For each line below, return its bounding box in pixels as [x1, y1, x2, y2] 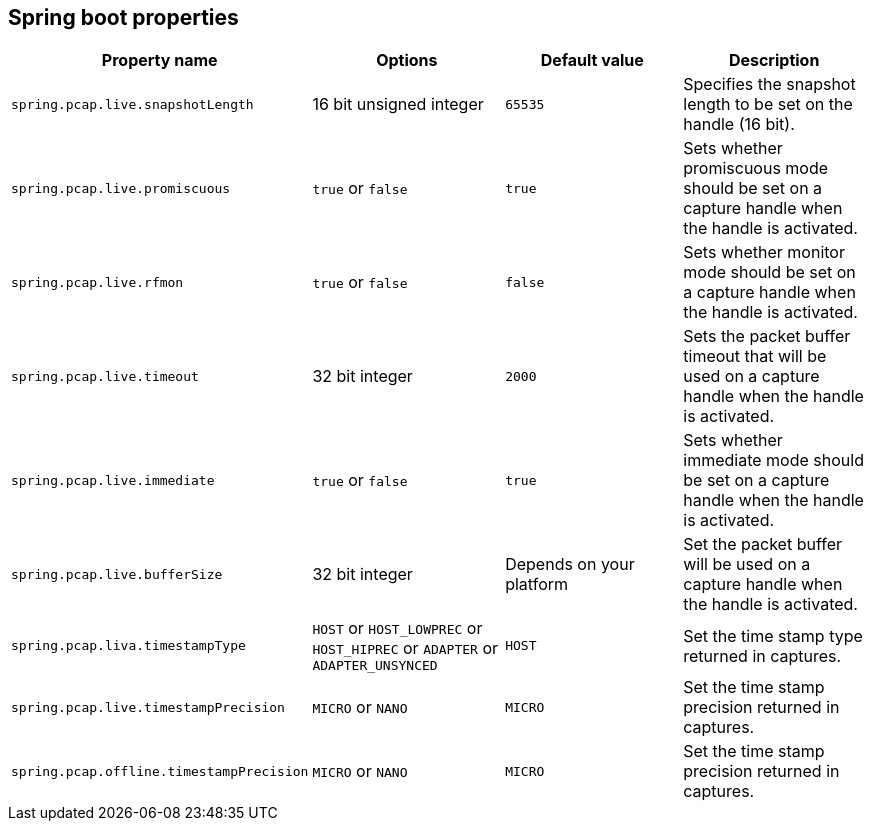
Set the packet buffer [683, 534, 843, 555]
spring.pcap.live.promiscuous [11, 180, 231, 196]
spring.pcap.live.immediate [11, 472, 215, 488]
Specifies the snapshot [683, 74, 856, 95]
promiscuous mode [683, 158, 829, 179]
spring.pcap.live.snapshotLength [11, 96, 254, 112]
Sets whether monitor [683, 242, 845, 263]
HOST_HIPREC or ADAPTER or [312, 638, 499, 659]
